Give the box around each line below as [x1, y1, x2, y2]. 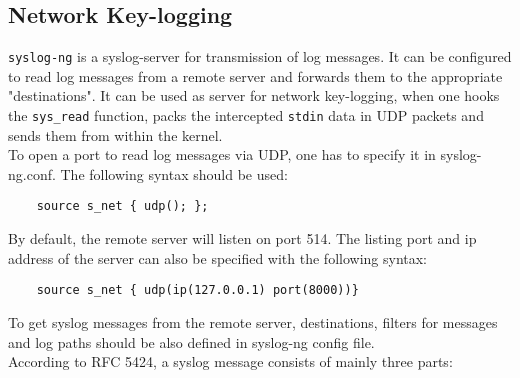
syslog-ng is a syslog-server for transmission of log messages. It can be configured [8, 46, 512, 67]
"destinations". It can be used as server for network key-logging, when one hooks [8, 85, 500, 106]
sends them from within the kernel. [8, 124, 223, 145]
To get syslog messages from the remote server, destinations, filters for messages [8, 311, 498, 332]
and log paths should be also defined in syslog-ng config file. [8, 331, 375, 352]
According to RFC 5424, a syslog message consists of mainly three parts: [8, 351, 453, 372]
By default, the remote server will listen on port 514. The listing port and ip [8, 228, 477, 249]
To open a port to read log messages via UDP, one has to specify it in [8, 144, 436, 165]
